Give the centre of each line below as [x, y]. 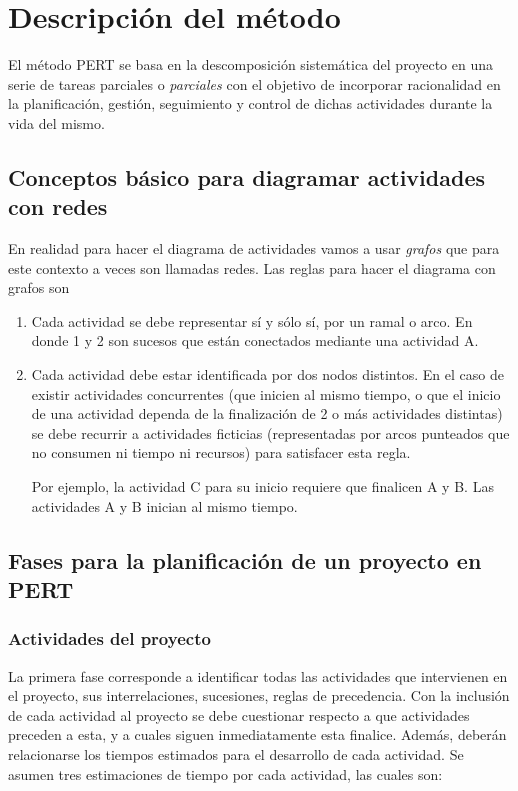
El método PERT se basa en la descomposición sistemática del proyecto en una [251, 64]
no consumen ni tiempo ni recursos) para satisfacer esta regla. [221, 452]
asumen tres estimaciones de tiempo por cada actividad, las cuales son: [225, 773]
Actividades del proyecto [109, 638]
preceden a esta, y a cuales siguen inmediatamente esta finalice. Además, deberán [257, 734]
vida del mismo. [56, 122]
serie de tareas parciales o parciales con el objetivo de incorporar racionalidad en [254, 83]
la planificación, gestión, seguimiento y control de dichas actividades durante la [250, 103]
